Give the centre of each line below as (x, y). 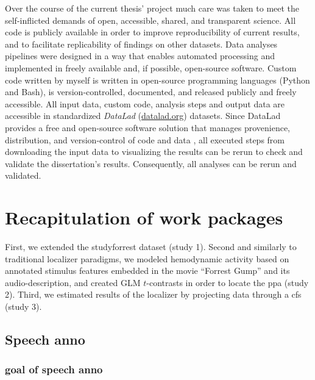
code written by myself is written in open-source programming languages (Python (157, 80)
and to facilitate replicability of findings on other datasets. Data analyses (141, 44)
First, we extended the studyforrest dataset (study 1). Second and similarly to (151, 247)
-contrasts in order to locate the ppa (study (228, 282)
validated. (23, 175)
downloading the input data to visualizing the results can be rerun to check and (154, 152)
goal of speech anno (54, 369)
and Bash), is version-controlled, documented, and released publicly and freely (151, 92)
